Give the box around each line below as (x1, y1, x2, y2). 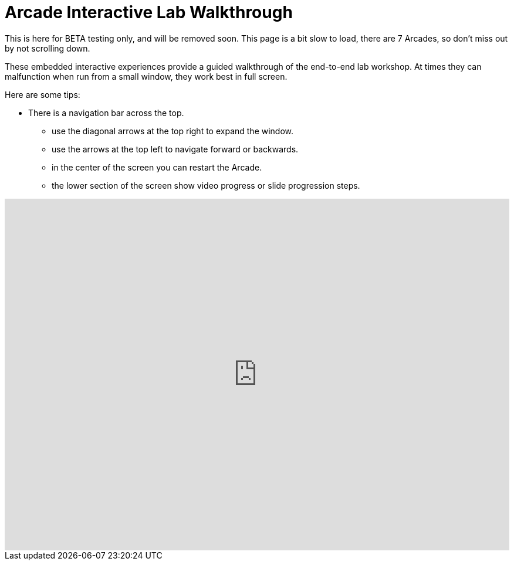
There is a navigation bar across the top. (28, 107, 184, 118)
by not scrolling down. (5, 43, 90, 53)
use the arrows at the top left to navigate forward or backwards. (52, 144, 299, 154)
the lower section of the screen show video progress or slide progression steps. (52, 180, 360, 190)
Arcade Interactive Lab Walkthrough (5, 2, 293, 22)
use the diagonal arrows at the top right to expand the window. (52, 125, 294, 136)
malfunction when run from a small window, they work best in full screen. (5, 71, 288, 81)
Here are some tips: (5, 89, 80, 100)
